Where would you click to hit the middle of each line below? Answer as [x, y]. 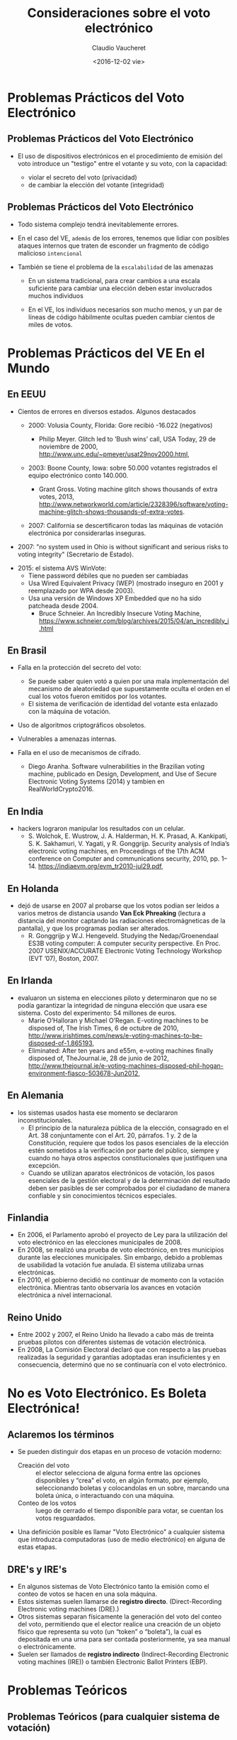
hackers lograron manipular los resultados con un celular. [101, 829]
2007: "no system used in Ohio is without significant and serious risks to [123, 546]
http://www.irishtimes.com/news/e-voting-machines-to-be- [115, 1035]
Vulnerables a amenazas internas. [67, 739]
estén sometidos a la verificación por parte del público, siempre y [123, 1150]
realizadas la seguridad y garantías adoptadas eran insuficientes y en [119, 1358]
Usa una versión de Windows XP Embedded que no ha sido [115, 598]
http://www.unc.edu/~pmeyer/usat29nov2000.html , [114, 454]
